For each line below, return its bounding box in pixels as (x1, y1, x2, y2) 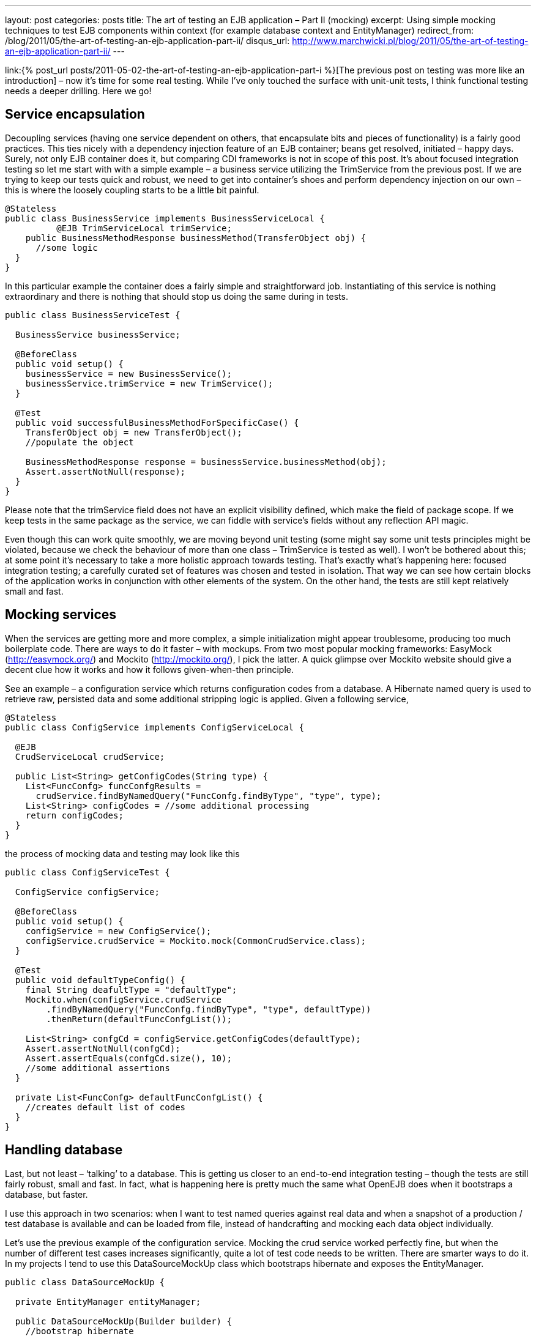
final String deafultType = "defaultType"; (25, 984, 237, 995)
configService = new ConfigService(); (25, 926, 212, 936)
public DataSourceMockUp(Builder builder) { (15, 1316, 232, 1326)
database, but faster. (5, 1189, 88, 1200)
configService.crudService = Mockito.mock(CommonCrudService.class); (25, 935, 367, 946)
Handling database (5, 1142, 123, 1158)
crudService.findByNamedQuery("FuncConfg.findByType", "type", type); (35, 790, 382, 801)
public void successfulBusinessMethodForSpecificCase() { (15, 417, 299, 428)
